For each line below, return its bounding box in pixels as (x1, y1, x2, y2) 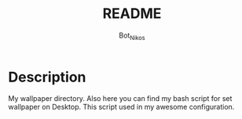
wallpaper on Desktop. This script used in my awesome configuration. (8, 103, 235, 112)
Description (8, 68, 86, 86)
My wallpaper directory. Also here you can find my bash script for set (8, 94, 233, 103)
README (102, 5, 162, 23)
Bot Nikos (119, 31, 145, 41)
